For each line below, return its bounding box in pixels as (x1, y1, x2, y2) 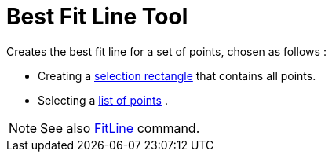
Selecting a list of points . (38, 93, 168, 107)
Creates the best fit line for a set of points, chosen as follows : (6, 44, 327, 58)
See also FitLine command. (40, 119, 200, 136)
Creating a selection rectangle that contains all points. (38, 68, 316, 83)
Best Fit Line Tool (6, 3, 188, 30)
